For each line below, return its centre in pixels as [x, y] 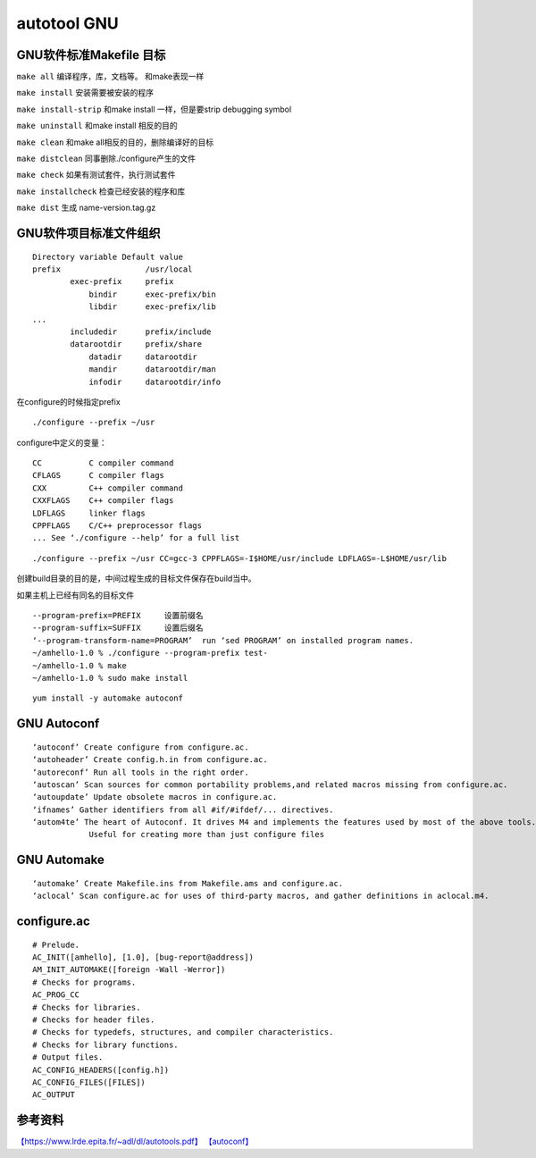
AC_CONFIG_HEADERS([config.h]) [101, 1070]
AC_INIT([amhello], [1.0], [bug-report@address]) [143, 957]
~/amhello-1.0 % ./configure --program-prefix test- [150, 653]
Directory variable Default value [108, 256]
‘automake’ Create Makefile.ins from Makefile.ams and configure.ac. [188, 883]
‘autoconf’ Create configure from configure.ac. [141, 747]
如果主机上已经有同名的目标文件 [75, 595]
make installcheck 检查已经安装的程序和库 [101, 191]
